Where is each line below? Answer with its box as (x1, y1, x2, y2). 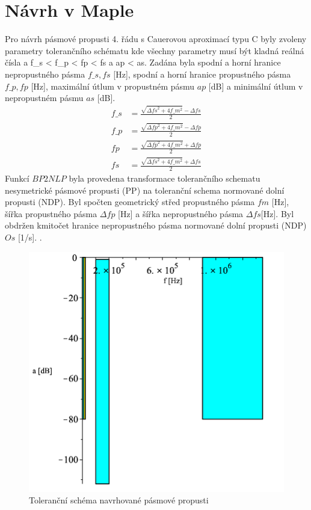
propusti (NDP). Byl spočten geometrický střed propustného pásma (5, 195, 255, 208)
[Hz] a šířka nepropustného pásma (118, 207, 244, 220)
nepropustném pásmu (5, 91, 84, 104)
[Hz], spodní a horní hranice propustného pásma (113, 67, 291, 80)
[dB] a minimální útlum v (208, 79, 303, 92)
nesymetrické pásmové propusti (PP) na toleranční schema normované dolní (5, 183, 285, 196)
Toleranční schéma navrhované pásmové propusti (29, 494, 209, 506)
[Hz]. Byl (260, 207, 294, 220)
